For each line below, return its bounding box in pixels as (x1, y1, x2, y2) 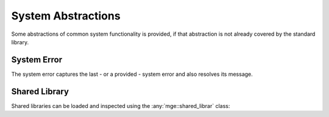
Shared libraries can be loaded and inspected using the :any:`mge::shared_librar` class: (11, 102, 230, 109)
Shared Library (11, 86, 69, 96)
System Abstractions (11, 9, 121, 22)
